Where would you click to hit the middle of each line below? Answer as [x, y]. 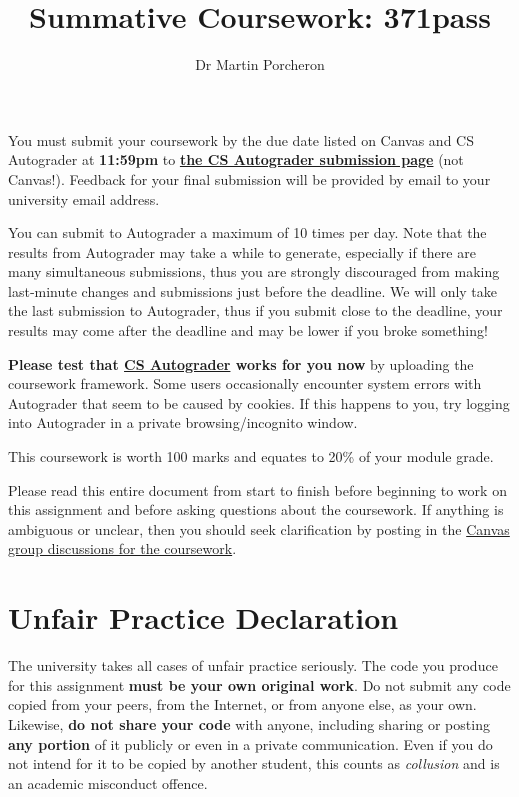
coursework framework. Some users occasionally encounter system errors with [245, 383]
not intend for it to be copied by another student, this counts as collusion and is [254, 763]
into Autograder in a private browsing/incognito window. [183, 422]
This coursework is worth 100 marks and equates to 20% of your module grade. [251, 456]
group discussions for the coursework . [122, 548]
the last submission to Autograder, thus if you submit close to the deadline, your [255, 310]
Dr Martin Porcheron [260, 64]
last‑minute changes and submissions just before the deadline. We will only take [253, 290]
